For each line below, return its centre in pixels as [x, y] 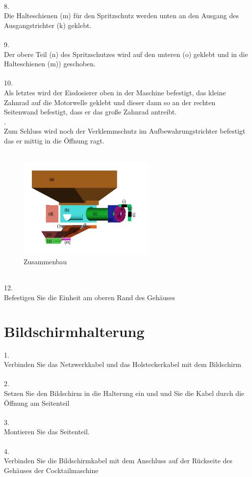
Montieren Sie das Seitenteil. [47, 432]
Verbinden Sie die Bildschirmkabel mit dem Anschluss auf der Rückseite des [118, 461]
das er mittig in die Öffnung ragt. [54, 140]
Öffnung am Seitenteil [37, 403]
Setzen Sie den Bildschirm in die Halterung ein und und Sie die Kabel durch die [124, 393]
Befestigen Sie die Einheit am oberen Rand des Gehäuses [90, 297]
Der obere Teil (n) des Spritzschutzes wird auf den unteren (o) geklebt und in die [126, 54]
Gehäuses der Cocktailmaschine [51, 470]
